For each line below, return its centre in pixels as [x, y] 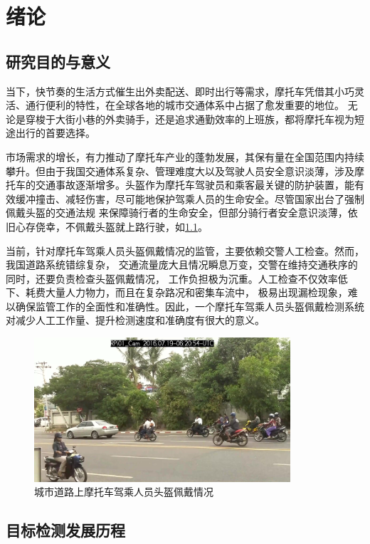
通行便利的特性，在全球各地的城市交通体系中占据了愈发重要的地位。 [185, 105]
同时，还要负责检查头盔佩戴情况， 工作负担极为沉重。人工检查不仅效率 [172, 278]
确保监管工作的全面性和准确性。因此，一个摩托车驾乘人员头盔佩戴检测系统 [190, 306]
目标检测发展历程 [65, 530]
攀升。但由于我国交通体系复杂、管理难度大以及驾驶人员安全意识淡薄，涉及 [180, 171]
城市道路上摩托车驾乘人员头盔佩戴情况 [124, 492]
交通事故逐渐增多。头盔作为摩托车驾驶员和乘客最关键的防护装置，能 [195, 185]
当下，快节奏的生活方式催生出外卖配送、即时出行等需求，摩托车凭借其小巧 [180, 91]
